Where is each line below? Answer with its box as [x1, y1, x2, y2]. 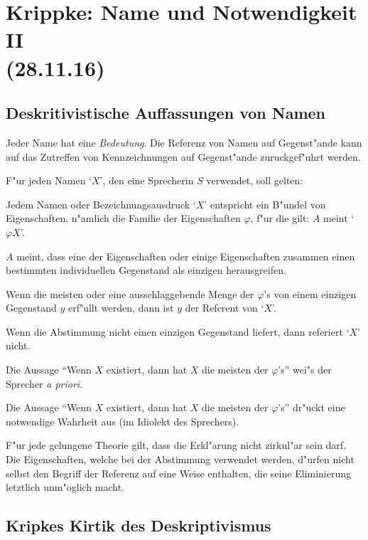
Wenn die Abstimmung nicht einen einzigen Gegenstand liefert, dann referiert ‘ [6, 324, 350, 339]
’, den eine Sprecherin [99, 173, 194, 188]
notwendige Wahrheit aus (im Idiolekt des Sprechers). [6, 413, 239, 428]
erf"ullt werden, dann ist [67, 300, 174, 315]
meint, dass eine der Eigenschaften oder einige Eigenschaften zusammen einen [16, 248, 355, 263]
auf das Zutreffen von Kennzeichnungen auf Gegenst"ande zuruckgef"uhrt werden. [6, 149, 361, 164]
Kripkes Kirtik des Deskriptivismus [6, 514, 271, 536]
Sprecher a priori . [6, 376, 83, 391]
